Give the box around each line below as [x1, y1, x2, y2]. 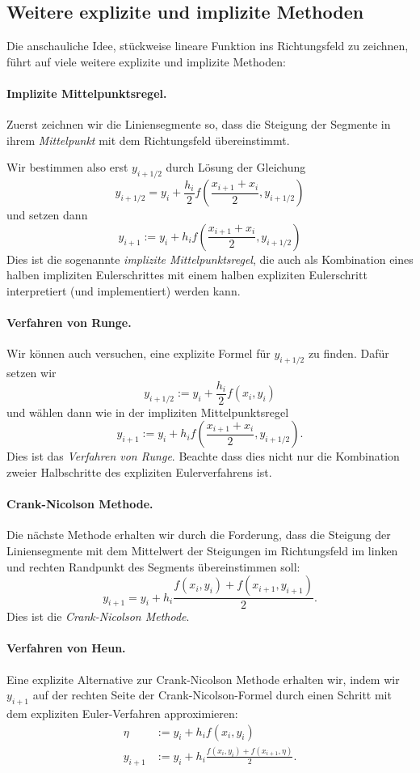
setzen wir [6, 364, 57, 381]
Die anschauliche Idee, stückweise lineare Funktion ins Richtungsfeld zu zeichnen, [6, 37, 409, 54]
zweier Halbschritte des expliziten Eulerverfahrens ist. [6, 463, 272, 480]
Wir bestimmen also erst [6, 159, 128, 176]
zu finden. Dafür [308, 345, 389, 362]
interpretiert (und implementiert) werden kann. [6, 282, 241, 299]
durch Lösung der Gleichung [166, 159, 306, 176]
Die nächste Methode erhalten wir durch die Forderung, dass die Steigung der [6, 526, 391, 543]
